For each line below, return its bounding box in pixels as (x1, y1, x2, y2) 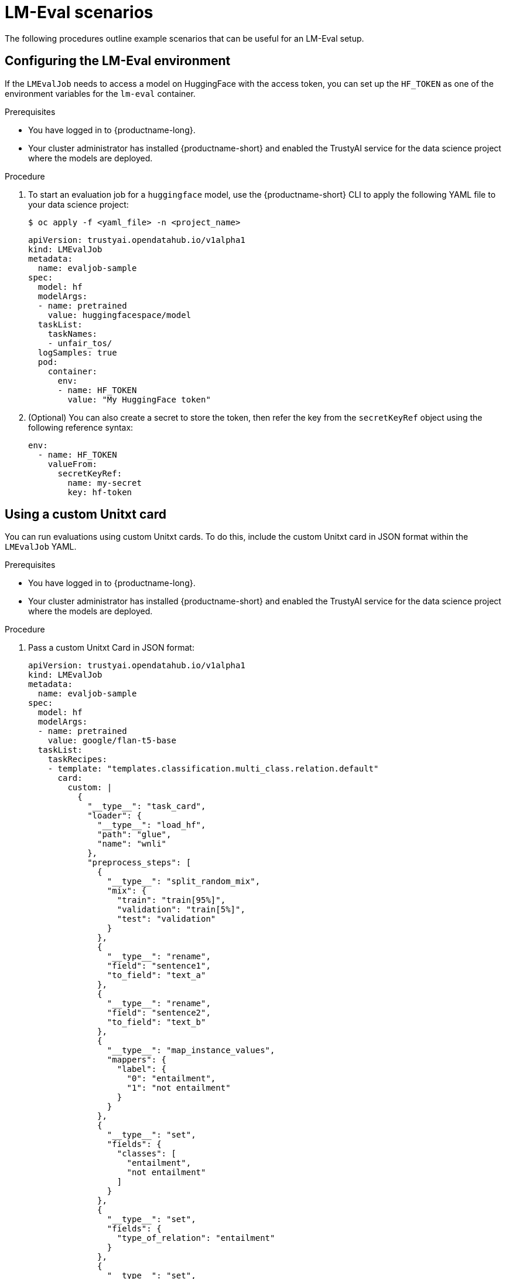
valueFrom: (47, 459, 98, 469)
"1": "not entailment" (126, 1083, 231, 1093)
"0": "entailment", (126, 1074, 216, 1084)
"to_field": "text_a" (107, 970, 206, 980)
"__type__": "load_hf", (97, 820, 206, 830)
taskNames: (47, 329, 98, 339)
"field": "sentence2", (107, 1008, 211, 1018)
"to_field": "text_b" (107, 1017, 206, 1027)
